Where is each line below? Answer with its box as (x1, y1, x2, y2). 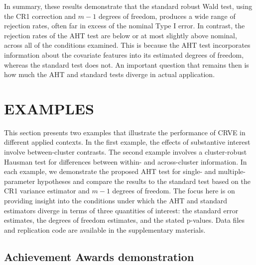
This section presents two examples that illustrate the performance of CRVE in (4, 127, 246, 137)
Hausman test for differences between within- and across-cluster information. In (4, 156, 247, 167)
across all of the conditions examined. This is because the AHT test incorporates (4, 40, 251, 50)
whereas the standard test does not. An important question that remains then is (4, 59, 249, 70)
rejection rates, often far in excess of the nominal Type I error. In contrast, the (4, 20, 245, 31)
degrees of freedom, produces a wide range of (98, 10, 236, 21)
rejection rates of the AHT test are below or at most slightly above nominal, (4, 30, 237, 40)
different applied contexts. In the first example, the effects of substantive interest (4, 137, 251, 147)
